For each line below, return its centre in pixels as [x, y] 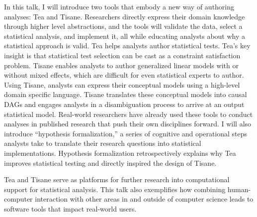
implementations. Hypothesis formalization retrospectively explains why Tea [120, 153]
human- [239, 189]
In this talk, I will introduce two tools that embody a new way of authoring [119, 6]
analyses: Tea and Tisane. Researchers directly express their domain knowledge [125, 16]
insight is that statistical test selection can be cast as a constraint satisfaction [122, 55]
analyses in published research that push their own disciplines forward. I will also [128, 124]
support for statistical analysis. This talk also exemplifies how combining [115, 189]
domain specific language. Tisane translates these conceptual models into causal [126, 94]
